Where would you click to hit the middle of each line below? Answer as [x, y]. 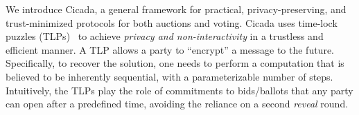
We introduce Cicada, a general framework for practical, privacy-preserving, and [176, 9]
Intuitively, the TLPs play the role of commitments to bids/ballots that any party [179, 90]
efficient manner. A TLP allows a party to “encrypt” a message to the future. [170, 49]
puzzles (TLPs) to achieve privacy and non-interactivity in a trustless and [165, 36]
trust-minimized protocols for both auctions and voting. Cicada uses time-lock [172, 22]
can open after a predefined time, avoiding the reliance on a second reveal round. [177, 104]
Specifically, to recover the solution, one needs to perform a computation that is [175, 63]
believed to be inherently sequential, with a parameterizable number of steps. [169, 76]
